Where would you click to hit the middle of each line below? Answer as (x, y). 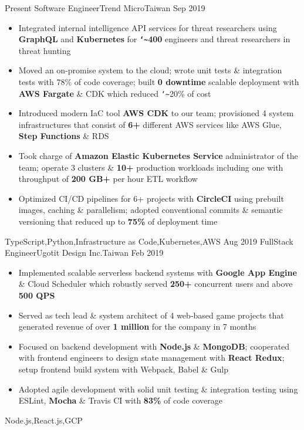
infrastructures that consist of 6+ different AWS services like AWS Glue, (150, 124)
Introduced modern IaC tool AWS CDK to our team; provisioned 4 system (156, 113)
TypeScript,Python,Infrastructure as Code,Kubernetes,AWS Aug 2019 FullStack (149, 241)
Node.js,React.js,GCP (44, 420)
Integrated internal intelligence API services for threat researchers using (148, 27)
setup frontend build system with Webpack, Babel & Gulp (124, 369)
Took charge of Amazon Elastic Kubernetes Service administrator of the (158, 156)
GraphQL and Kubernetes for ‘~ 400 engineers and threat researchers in (154, 39)
